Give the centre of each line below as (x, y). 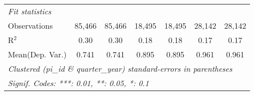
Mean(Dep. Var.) (37, 54)
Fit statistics (30, 11)
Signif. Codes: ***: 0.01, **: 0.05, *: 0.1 (78, 83)
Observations (30, 25)
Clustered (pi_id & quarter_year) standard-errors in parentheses (120, 69)
